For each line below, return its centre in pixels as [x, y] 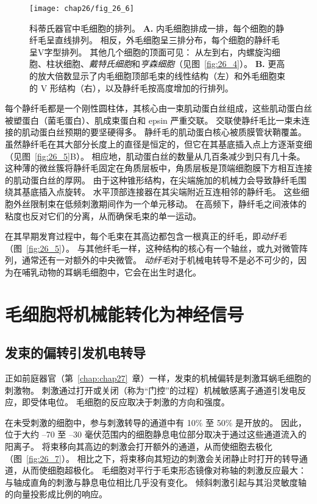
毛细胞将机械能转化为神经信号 [125, 314]
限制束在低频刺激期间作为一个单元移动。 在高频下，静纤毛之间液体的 [168, 203]
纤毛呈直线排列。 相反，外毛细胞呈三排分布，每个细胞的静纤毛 [155, 40]
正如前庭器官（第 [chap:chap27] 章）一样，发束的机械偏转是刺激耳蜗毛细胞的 [158, 378]
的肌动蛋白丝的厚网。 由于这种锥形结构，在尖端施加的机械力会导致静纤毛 [151, 179]
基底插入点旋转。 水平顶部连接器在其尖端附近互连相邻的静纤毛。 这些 [161, 192]
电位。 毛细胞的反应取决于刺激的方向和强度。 [138, 402]
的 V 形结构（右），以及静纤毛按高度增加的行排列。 [131, 87]
